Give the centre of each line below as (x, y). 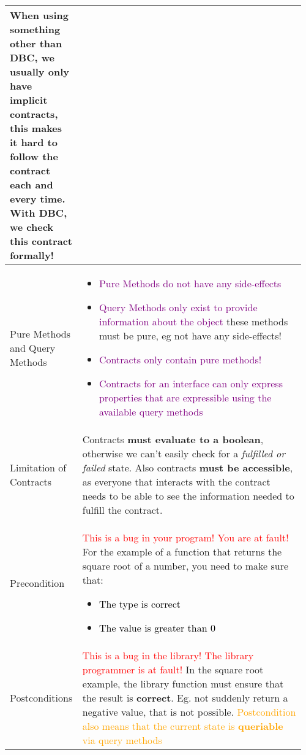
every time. (38, 199)
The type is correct (140, 604)
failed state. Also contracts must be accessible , (188, 467)
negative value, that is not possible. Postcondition (189, 712)
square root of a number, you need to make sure (185, 566)
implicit (29, 100)
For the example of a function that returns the (182, 552)
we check (32, 227)
